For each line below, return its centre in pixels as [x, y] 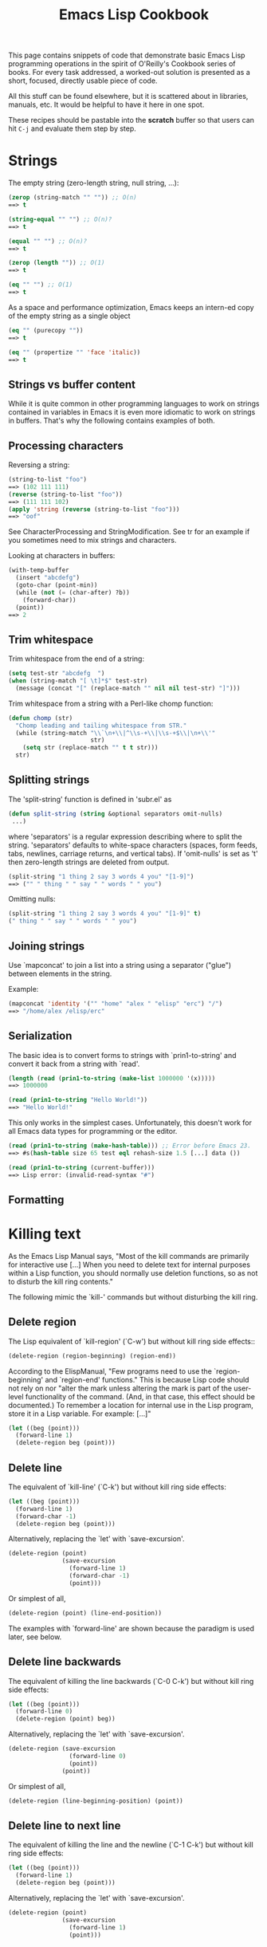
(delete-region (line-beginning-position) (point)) [96, 1801]
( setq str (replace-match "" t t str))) [90, 748]
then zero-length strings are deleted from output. [89, 862]
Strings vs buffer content [72, 384]
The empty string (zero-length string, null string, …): [94, 183]
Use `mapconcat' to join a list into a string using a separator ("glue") [120, 965]
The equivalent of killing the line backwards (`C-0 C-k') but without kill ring [131, 1681]
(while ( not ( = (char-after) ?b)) [73, 592]
